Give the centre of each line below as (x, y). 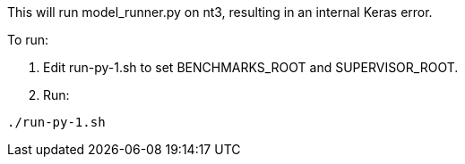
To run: (28, 40)
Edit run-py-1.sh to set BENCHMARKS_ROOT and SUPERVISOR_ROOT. (251, 67)
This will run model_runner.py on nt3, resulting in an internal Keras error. (220, 12)
